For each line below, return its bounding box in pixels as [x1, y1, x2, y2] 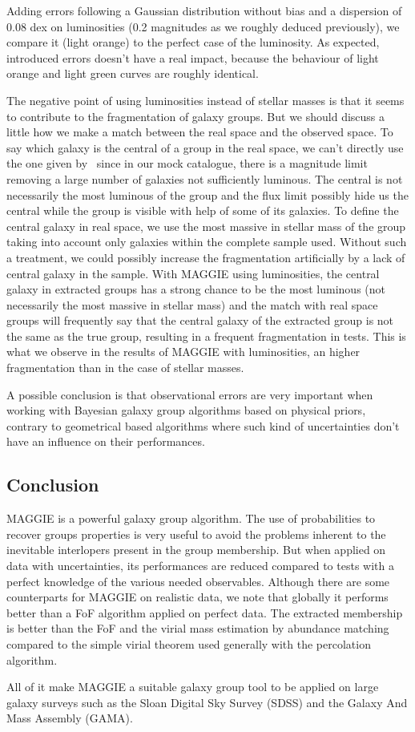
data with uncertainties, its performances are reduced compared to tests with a [6, 557, 394, 574]
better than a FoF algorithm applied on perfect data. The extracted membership [6, 604, 403, 621]
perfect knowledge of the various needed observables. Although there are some [6, 572, 390, 589]
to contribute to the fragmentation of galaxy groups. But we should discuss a [6, 107, 385, 124]
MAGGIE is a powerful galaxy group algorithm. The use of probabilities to [6, 510, 376, 527]
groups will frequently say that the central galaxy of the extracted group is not [6, 312, 394, 329]
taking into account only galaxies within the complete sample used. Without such [6, 233, 407, 250]
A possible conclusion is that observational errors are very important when [6, 386, 373, 402]
